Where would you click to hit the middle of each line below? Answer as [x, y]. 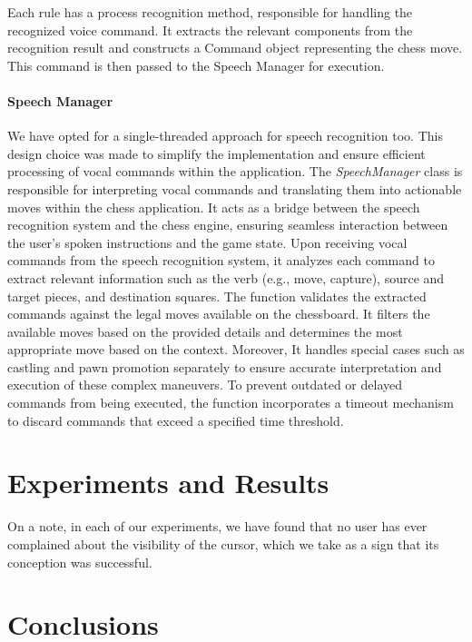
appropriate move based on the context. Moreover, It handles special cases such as [236, 349]
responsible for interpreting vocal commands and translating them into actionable [235, 188]
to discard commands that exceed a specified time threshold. [176, 420]
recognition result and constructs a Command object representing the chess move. [235, 48]
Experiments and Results [168, 483]
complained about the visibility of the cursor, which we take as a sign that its [223, 543]
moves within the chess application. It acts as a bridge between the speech [214, 207]
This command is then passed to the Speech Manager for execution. [196, 65]
